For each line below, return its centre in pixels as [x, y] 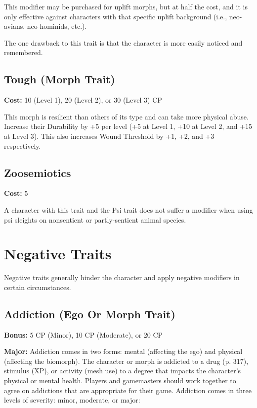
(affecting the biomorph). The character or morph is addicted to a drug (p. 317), [126, 361]
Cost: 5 [16, 193]
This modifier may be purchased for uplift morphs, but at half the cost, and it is [126, 6]
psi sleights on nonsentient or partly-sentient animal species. [95, 219]
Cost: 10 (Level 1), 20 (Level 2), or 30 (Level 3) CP [83, 100]
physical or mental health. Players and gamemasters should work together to [120, 380]
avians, [15, 26]
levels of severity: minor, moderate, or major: [72, 400]
